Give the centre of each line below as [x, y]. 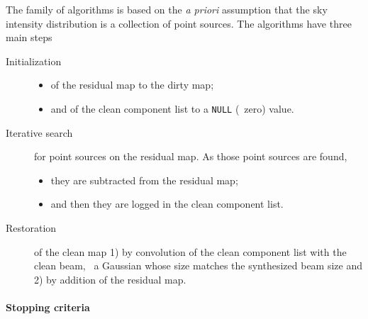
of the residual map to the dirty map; [132, 85]
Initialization [34, 61]
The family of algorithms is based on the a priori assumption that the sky [167, 9]
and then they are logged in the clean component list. [167, 204]
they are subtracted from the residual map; [144, 180]
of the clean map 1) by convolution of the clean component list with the [190, 251]
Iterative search [39, 132]
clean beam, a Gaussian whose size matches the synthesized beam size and [199, 265]
